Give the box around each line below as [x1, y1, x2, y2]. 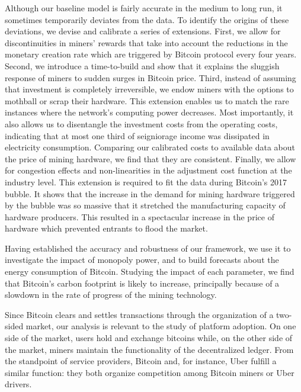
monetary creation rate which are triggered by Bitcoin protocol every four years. [5, 48, 297, 60]
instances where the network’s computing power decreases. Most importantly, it [5, 106, 294, 118]
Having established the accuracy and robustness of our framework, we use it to [5, 242, 291, 254]
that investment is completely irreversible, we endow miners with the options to [5, 83, 294, 95]
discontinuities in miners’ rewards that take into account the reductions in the [5, 36, 288, 49]
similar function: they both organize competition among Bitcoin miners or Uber [5, 366, 294, 378]
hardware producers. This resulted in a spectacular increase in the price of [5, 210, 274, 223]
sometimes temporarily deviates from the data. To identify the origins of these [5, 13, 289, 25]
